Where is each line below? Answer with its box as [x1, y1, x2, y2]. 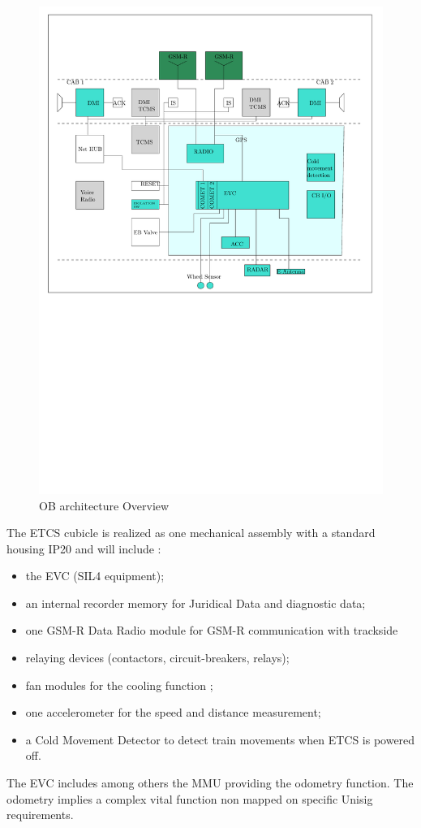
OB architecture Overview [39, 496, 170, 514]
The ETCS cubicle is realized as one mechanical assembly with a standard [6, 524, 376, 541]
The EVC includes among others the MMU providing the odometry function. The [6, 774, 414, 791]
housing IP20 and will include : [6, 540, 161, 557]
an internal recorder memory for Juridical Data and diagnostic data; [25, 594, 366, 611]
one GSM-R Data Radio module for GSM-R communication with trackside [25, 622, 398, 639]
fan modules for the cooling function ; [25, 676, 213, 693]
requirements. [6, 806, 74, 823]
